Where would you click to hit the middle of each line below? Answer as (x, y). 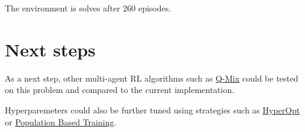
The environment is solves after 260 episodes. (88, 8)
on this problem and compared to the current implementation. (120, 90)
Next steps (50, 49)
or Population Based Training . (61, 121)
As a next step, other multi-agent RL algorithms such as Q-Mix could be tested (152, 78)
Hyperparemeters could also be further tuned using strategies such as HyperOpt (152, 109)
